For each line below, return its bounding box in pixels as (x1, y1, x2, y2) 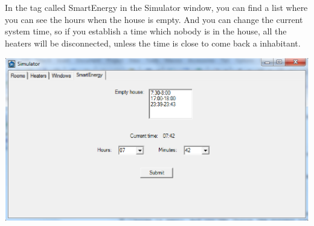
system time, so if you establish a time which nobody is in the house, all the (5, 25, 287, 37)
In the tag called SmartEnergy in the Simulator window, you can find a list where (5, 1, 308, 13)
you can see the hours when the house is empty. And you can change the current (5, 13, 303, 25)
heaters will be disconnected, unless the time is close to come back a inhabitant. (5, 36, 301, 49)
